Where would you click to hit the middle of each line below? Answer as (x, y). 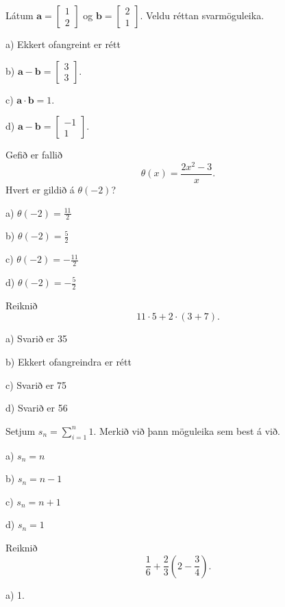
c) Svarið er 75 (36, 384)
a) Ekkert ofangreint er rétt (63, 44)
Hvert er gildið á (40, 189)
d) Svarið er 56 (37, 408)
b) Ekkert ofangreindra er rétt (69, 362)
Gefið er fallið (34, 155)
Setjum (21, 430)
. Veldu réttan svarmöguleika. (202, 15)
